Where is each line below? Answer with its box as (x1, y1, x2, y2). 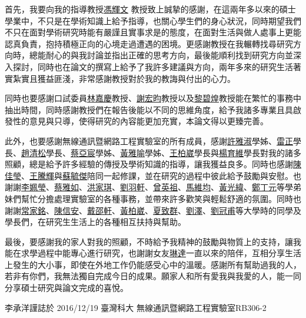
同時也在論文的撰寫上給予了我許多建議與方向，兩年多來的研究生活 (37, 60, 293, 72)
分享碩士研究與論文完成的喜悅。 (5, 281, 128, 294)
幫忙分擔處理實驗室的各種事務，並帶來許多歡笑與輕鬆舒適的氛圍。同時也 (21, 192, 301, 204)
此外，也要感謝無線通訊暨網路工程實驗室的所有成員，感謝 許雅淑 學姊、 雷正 (5, 134, 293, 147)
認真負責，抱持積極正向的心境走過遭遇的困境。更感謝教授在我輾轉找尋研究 (5, 37, 293, 49)
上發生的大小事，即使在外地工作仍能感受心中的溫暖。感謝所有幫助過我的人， (5, 258, 301, 270)
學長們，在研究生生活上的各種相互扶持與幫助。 (5, 216, 186, 228)
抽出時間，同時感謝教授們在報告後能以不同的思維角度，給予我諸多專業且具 (5, 103, 293, 115)
